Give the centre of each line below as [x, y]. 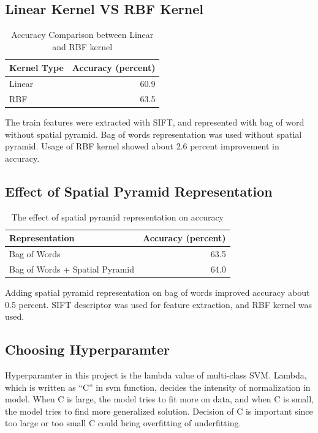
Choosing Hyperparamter [87, 349]
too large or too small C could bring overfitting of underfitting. [123, 423]
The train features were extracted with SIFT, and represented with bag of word [155, 122]
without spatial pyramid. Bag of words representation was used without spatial [153, 134]
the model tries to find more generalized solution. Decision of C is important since [159, 411]
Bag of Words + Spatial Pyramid [72, 269]
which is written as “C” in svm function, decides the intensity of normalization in [158, 387]
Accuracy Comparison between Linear [82, 35]
